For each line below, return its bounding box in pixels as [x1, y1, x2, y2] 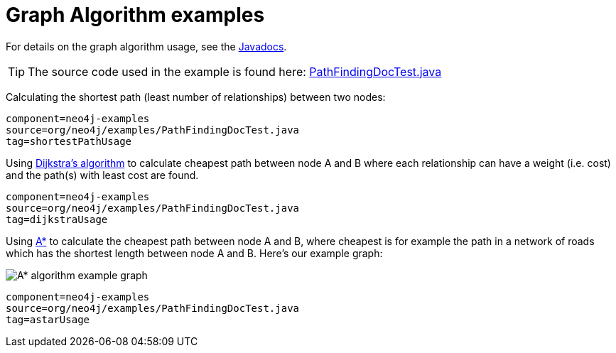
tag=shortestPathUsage [6, 135, 132, 147]
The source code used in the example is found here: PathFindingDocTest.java [28, 64, 442, 79]
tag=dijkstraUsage [6, 213, 108, 225]
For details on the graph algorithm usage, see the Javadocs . [6, 40, 287, 53]
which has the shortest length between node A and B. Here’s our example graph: [6, 246, 383, 259]
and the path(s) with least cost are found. [6, 168, 199, 181]
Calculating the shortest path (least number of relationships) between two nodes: [6, 90, 386, 103]
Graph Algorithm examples [6, 3, 265, 27]
